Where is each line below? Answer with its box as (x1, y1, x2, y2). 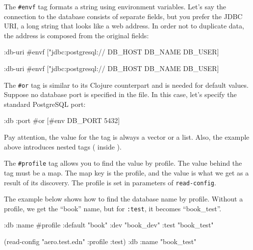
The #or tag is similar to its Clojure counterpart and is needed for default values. (4, 79, 249, 90)
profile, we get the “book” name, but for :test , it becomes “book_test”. (4, 203, 222, 213)
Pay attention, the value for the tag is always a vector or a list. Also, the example (4, 132, 250, 142)
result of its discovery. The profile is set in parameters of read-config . (4, 177, 216, 187)
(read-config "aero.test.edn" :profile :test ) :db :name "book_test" (4, 236, 197, 246)
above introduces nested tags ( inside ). (4, 141, 122, 151)
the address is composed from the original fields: (4, 30, 149, 40)
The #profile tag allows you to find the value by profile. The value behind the (4, 158, 242, 168)
